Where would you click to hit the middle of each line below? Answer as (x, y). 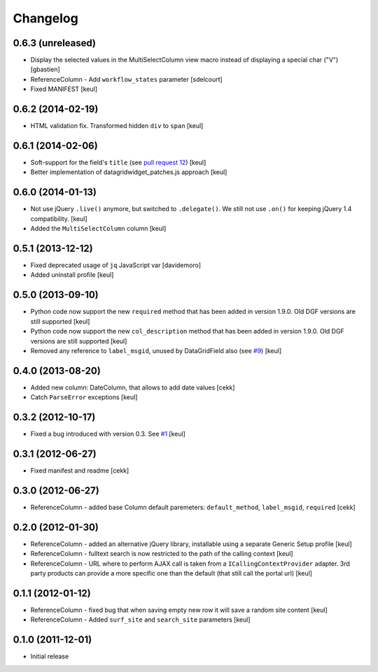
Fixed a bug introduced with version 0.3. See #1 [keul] (108, 434)
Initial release (50, 657)
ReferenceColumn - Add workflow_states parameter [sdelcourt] (127, 79)
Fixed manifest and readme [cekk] (80, 471)
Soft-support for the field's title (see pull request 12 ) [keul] (118, 163)
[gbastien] (45, 69)
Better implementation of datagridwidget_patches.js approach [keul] (129, 172)
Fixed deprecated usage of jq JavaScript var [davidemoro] (116, 265)
